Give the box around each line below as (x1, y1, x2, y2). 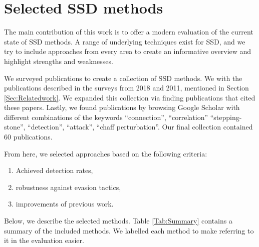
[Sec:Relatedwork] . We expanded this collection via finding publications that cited (4, 92, 255, 102)
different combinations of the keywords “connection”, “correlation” (4, 111, 208, 122)
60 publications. (4, 131, 53, 142)
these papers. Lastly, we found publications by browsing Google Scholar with (4, 102, 240, 112)
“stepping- (210, 111, 242, 122)
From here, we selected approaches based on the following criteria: (4, 148, 207, 158)
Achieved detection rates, (16, 165, 93, 175)
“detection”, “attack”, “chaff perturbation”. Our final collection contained (28, 121, 253, 132)
